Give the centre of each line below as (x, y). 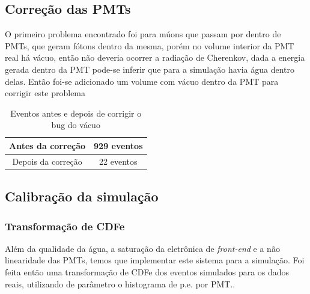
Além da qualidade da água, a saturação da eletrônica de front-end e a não (142, 248)
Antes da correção (47, 145)
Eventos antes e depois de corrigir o (76, 113)
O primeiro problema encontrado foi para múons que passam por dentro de (143, 34)
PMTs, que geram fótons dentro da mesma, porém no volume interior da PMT (150, 45)
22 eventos (118, 161)
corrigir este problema (45, 93)
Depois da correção (47, 161)
